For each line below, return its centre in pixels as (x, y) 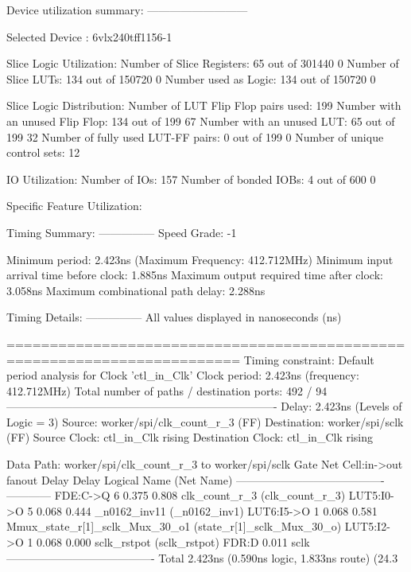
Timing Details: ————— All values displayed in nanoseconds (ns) (174, 317)
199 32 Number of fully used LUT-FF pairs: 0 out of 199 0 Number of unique (195, 136)
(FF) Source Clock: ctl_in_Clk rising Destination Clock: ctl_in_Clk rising (190, 437)
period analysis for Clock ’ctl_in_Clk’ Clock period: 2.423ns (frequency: (183, 375)
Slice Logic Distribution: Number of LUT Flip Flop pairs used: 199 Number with (204, 105)
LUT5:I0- (371, 495)
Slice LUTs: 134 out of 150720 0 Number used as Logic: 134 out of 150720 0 (191, 78)
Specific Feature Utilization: (74, 206)
